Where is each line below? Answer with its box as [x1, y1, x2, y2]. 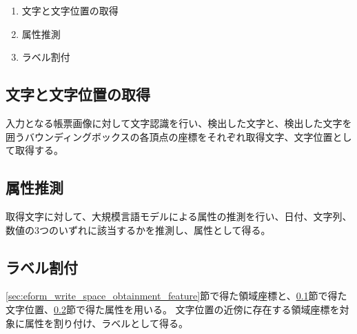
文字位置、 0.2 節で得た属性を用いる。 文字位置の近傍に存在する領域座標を [6, 302, 340, 316]
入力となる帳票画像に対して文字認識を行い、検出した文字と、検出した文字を [6, 115, 352, 130]
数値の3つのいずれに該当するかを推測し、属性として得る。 [6, 222, 271, 237]
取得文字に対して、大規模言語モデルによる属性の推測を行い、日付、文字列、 [6, 208, 352, 223]
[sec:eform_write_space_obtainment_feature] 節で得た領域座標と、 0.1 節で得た [6, 288, 347, 303]
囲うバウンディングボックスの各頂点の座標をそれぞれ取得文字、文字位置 [6, 129, 333, 144]
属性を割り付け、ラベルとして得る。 [24, 315, 188, 330]
